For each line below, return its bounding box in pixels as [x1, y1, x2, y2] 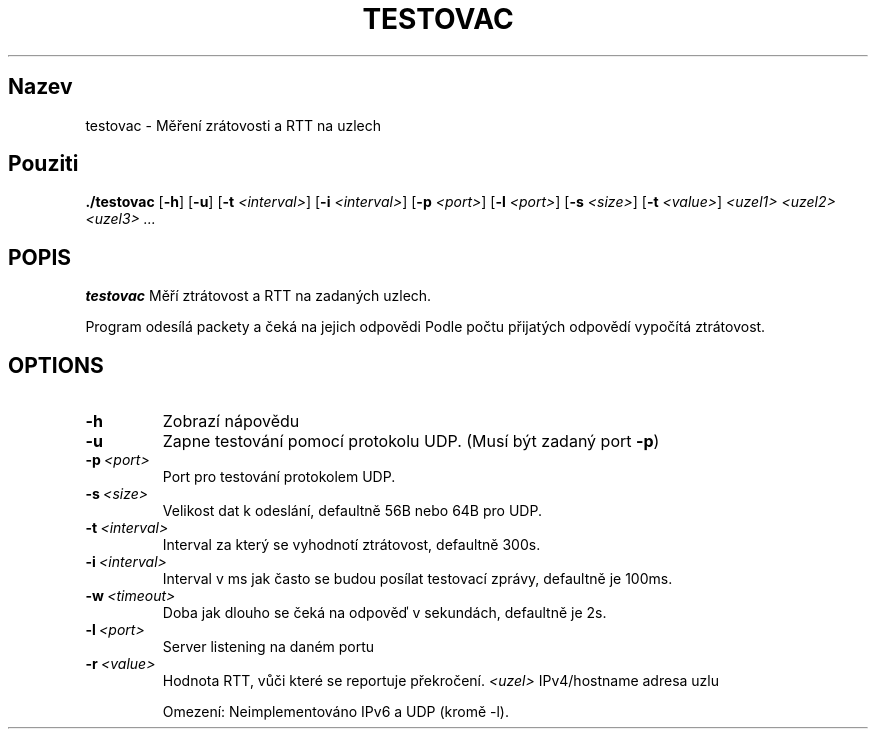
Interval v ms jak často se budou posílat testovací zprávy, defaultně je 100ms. [162, 570, 673, 588]
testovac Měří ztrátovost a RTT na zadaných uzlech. [85, 287, 432, 305]
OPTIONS [8, 352, 104, 378]
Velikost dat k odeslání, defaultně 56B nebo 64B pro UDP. [162, 502, 542, 520]
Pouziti [8, 151, 79, 177]
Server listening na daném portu [162, 638, 375, 656]
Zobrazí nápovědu [162, 411, 300, 432]
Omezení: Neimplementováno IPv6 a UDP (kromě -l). [162, 703, 510, 721]
